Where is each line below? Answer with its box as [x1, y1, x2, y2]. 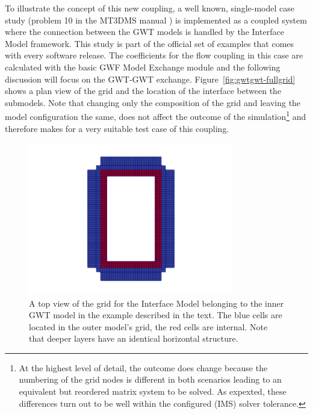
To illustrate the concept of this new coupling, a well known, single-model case [5, 2, 294, 14]
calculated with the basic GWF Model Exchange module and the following [5, 60, 280, 73]
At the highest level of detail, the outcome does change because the [19, 361, 268, 374]
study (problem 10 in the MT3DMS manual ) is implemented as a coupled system [5, 13, 307, 26]
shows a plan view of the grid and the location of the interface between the [5, 84, 282, 97]
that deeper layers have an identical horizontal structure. [29, 332, 238, 345]
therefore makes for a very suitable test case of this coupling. [5, 122, 229, 134]
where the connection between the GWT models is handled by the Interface [5, 25, 284, 38]
